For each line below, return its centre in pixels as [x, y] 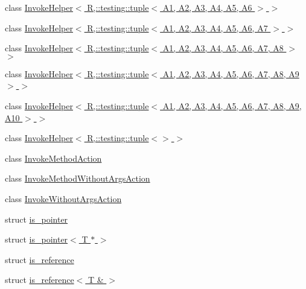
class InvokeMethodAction [53, 158]
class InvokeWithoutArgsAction [63, 198]
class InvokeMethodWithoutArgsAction [78, 178]
